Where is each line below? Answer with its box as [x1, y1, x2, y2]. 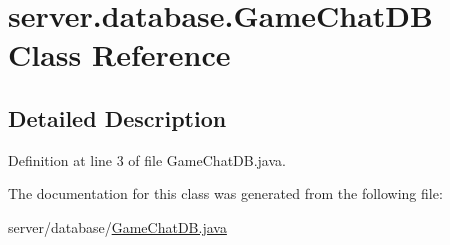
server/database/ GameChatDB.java [8, 216, 227, 237]
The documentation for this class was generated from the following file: [8, 183, 443, 204]
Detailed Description [8, 102, 227, 133]
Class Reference [8, 34, 231, 75]
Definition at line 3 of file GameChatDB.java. [8, 149, 286, 170]
